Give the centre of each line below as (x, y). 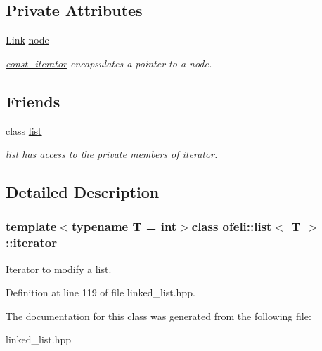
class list (24, 130)
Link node (27, 40)
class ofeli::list (232, 226)
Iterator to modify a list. (59, 269)
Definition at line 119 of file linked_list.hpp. (101, 292)
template (31, 226)
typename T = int (124, 226)
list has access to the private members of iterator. (112, 154)
